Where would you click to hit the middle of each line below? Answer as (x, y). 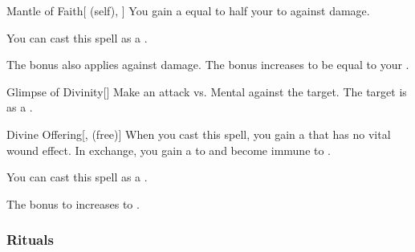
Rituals (30, 240)
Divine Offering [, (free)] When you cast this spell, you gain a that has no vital (199, 134)
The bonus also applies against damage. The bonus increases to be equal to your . (208, 65)
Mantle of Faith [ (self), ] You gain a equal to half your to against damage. (188, 10)
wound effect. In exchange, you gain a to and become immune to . (169, 150)
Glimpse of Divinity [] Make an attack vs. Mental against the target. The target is (207, 91)
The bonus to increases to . (73, 203)
